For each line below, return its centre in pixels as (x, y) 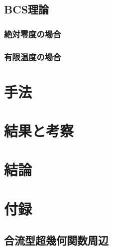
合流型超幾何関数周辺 (56, 240)
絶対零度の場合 (33, 34)
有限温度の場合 (33, 57)
